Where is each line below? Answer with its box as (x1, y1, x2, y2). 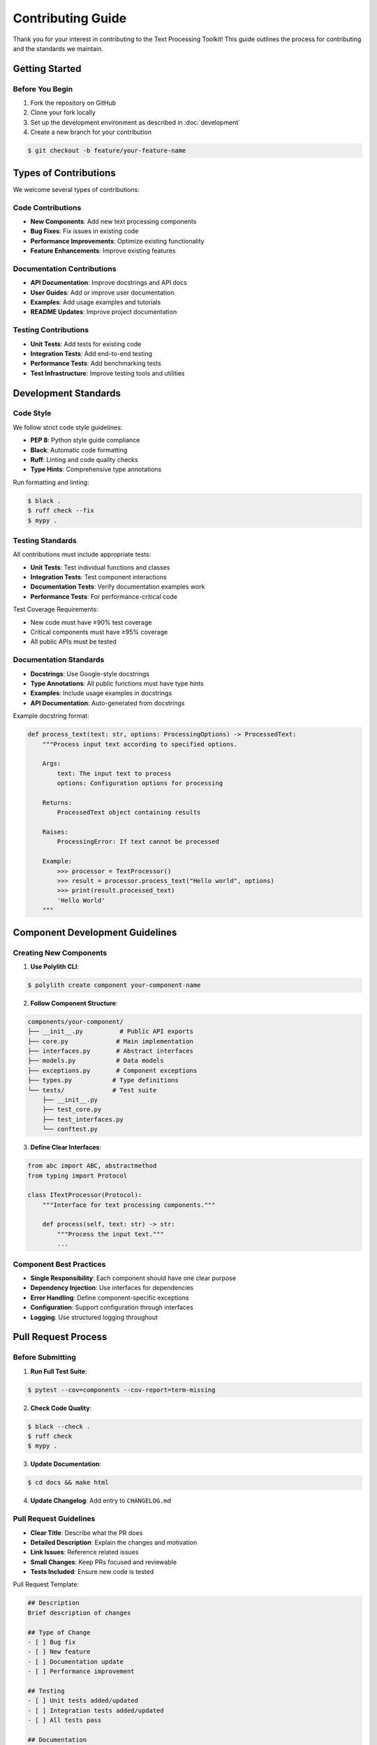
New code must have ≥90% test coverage (30, 618, 152, 626)
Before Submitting (13, 1353, 76, 1362)
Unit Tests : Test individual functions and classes (30, 563, 170, 572)
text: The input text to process (57, 769, 172, 778)
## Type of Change (27, 1628, 91, 1636)
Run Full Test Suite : (30, 1367, 87, 1375)
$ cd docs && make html (27, 1478, 110, 1487)
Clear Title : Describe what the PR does (30, 1529, 143, 1537)
